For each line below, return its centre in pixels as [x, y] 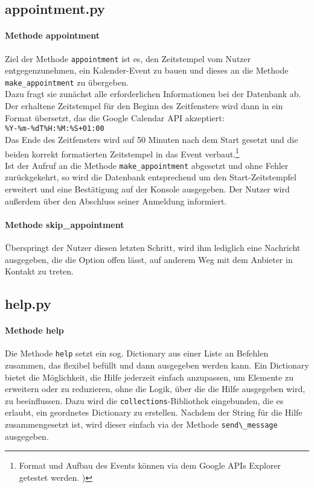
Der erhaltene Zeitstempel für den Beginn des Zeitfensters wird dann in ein [144, 106]
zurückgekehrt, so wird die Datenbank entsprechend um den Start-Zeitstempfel [151, 177]
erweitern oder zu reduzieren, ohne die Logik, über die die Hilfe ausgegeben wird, [155, 389]
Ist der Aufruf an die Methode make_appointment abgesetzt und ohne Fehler [147, 165]
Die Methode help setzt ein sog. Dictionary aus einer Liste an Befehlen [137, 353]
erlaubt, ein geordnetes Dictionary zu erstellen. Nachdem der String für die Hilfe [154, 412]
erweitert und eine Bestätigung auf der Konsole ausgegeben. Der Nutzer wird [147, 189]
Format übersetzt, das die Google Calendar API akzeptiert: [115, 117]
